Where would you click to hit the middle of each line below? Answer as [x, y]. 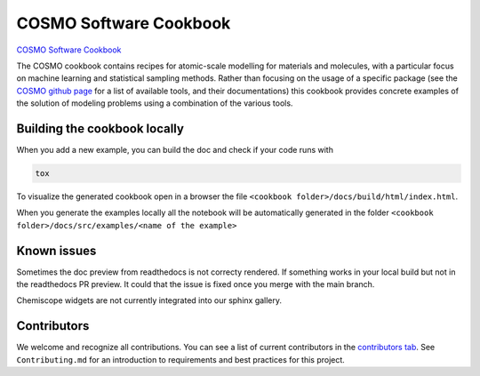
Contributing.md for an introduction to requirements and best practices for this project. [181, 359]
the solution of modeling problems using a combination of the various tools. [155, 103]
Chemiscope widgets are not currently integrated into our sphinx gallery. [149, 300]
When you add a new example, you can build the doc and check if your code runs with [175, 150]
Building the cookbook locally [100, 128]
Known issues [56, 250]
